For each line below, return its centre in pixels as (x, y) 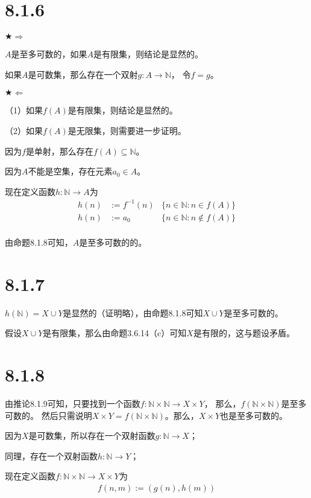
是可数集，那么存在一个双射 (83, 74)
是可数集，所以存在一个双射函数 (92, 436)
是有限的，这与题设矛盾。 (244, 333)
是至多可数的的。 (113, 242)
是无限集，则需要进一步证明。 (127, 130)
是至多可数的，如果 (49, 54)
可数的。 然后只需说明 (49, 415)
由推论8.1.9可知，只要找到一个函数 (73, 403)
